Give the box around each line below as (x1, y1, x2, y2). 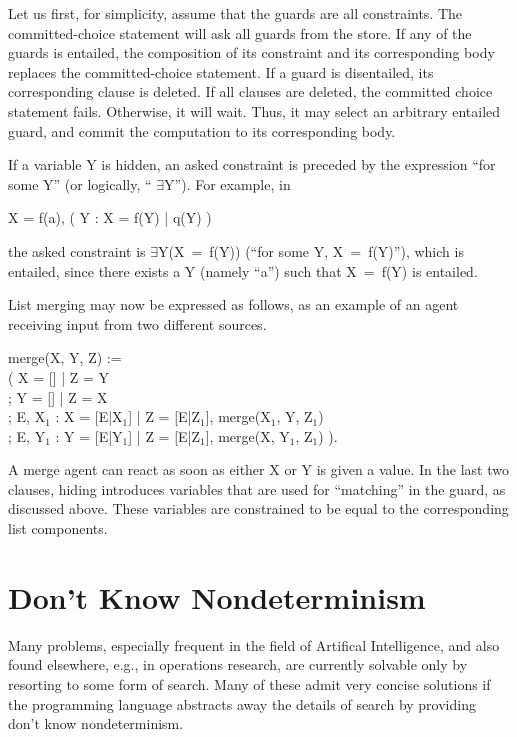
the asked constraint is (8, 240, 146, 261)
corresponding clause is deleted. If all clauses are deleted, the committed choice (8, 81, 493, 102)
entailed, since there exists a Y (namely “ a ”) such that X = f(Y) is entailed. (8, 260, 478, 281)
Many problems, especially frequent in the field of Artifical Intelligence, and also (8, 634, 500, 655)
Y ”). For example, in (164, 173, 291, 194)
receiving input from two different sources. (8, 313, 267, 334)
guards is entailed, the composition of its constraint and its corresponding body (8, 42, 495, 63)
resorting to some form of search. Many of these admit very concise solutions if (8, 673, 491, 694)
